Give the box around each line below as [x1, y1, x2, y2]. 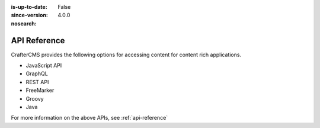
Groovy [25, 95, 44, 102]
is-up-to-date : [11, 4, 47, 10]
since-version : [11, 12, 49, 19]
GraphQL [25, 70, 49, 77]
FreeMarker [25, 87, 55, 94]
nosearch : [11, 20, 37, 27]
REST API [25, 78, 49, 85]
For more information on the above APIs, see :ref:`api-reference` [11, 114, 168, 121]
